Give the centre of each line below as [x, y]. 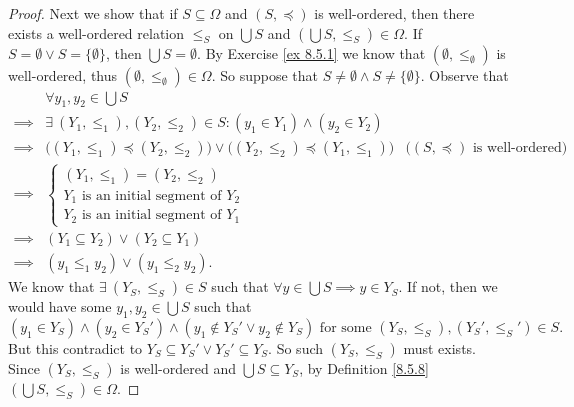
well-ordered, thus [63, 74]
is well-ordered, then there [394, 13]
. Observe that [464, 74]
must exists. [439, 347]
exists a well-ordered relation [96, 32]
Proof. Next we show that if [93, 13]
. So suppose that [265, 74]
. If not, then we [448, 286]
